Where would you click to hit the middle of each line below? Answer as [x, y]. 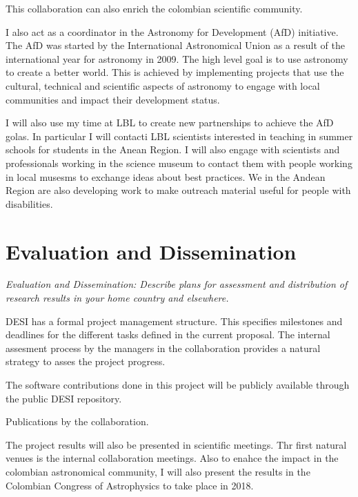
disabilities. [29, 203]
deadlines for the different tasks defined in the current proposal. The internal [168, 334]
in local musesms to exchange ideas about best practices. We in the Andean [166, 176]
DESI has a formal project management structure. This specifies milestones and [174, 321]
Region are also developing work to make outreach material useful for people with [178, 190]
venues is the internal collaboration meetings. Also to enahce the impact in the [172, 458]
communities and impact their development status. [113, 99]
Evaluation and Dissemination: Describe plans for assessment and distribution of [177, 284]
